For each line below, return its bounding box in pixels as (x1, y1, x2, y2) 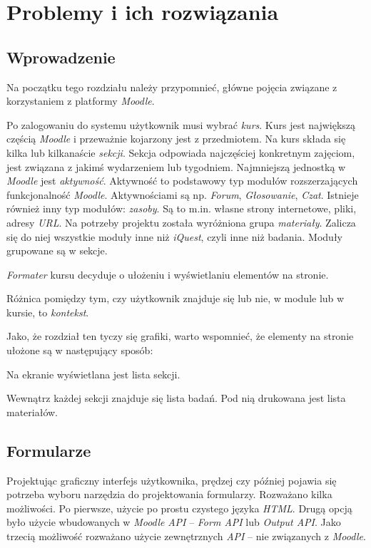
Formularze (6, 439, 91, 461)
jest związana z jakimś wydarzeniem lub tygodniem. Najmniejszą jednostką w (6, 159, 346, 174)
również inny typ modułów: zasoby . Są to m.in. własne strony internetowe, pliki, (6, 201, 357, 216)
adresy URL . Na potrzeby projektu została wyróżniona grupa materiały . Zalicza (6, 214, 356, 229)
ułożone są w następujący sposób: (6, 343, 153, 358)
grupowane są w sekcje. (6, 243, 108, 258)
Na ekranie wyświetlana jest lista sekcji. (6, 366, 181, 381)
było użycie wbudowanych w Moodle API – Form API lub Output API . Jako (6, 515, 341, 529)
